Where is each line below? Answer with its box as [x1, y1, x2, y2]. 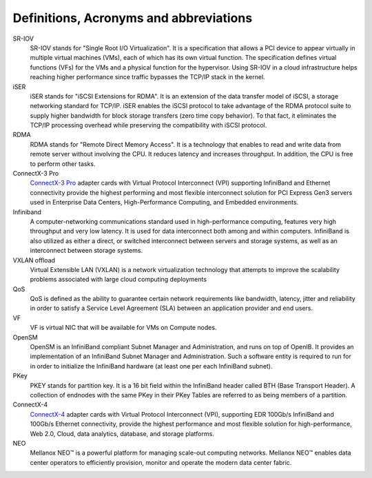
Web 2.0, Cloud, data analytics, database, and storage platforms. [30, 429, 215, 437]
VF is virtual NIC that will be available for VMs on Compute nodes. [30, 324, 217, 332]
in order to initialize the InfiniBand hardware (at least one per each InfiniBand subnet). [30, 362, 273, 370]
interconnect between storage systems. [30, 247, 143, 255]
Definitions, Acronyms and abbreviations [12, 10, 253, 25]
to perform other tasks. [30, 159, 96, 168]
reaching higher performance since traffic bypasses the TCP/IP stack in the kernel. [30, 73, 265, 81]
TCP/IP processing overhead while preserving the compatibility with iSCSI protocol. [30, 121, 267, 129]
